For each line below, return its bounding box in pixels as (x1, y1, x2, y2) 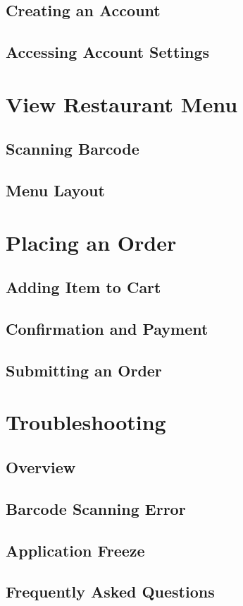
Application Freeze (6, 539, 145, 561)
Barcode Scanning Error (6, 497, 186, 519)
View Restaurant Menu (6, 89, 238, 118)
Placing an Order (6, 227, 177, 256)
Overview (6, 456, 76, 477)
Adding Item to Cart (6, 276, 161, 298)
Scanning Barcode (6, 138, 139, 160)
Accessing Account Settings (6, 41, 210, 63)
